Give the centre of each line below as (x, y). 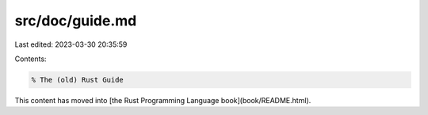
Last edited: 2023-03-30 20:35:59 (71, 44)
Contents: (31, 59)
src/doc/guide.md (76, 21)
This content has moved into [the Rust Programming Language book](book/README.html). (163, 100)
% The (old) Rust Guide (78, 80)
